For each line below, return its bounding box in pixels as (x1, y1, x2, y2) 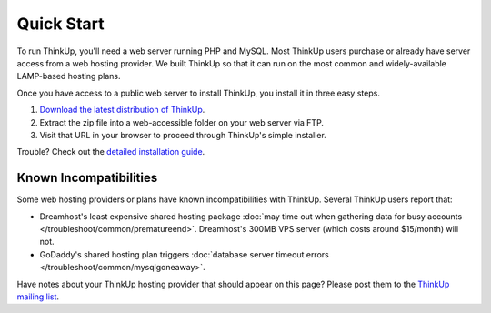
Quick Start (16, 14, 105, 34)
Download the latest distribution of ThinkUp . (39, 105, 205, 116)
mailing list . (16, 291, 59, 302)
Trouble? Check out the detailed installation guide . (16, 146, 205, 157)
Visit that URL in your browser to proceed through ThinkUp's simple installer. (39, 129, 326, 140)
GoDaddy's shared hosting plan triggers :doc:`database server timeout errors (39, 248, 329, 259)
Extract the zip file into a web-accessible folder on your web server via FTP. (39, 116, 325, 127)
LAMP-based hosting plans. (16, 71, 121, 82)
